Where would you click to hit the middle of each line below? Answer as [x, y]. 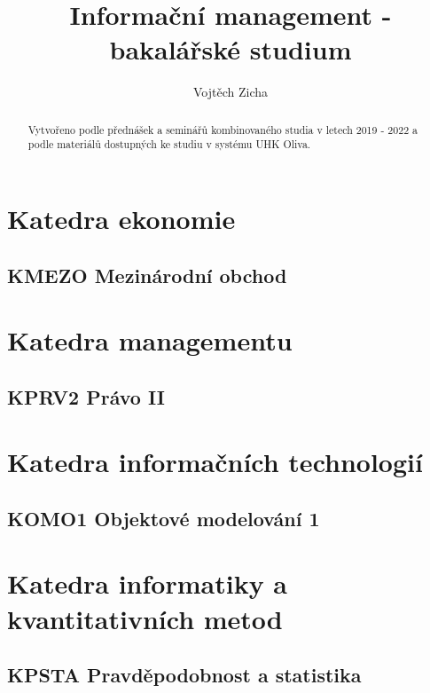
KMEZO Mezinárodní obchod [147, 275]
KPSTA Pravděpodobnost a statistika [184, 675]
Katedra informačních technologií [215, 462]
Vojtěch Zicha [231, 92]
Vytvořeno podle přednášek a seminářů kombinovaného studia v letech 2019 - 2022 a [223, 129]
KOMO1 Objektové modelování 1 [164, 518]
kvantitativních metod [145, 618]
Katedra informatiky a [148, 583]
